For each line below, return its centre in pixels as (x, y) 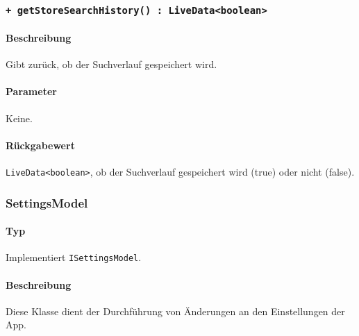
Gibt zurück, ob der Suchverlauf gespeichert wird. (111, 64)
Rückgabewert (40, 145)
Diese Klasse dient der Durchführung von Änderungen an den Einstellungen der (175, 311)
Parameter (31, 91)
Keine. (19, 118)
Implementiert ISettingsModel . (74, 257)
